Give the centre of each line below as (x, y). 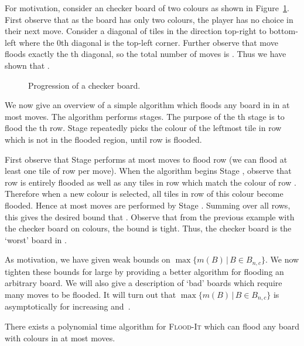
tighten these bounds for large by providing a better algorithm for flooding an (144, 271)
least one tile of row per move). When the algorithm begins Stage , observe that (148, 171)
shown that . (27, 65)
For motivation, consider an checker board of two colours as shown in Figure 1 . (147, 8)
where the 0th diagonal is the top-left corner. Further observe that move (148, 42)
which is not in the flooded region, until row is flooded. (103, 139)
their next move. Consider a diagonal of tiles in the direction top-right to (136, 31)
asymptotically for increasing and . (68, 306)
